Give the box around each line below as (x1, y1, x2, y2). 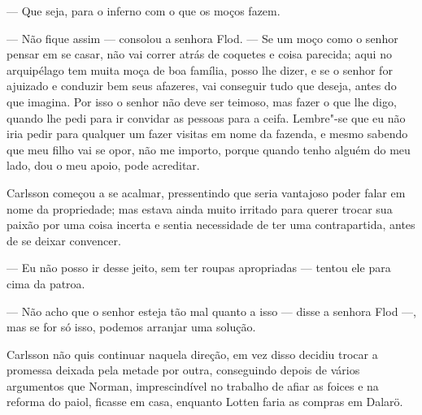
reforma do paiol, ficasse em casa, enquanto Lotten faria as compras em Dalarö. (7, 393, 403, 410)
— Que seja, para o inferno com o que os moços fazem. (7, 2, 281, 19)
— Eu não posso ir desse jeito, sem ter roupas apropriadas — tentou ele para (7, 259, 391, 276)
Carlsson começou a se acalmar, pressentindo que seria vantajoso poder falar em (7, 184, 406, 201)
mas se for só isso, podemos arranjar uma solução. (7, 318, 256, 335)
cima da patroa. (7, 275, 85, 292)
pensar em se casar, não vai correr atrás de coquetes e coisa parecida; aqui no (7, 45, 392, 63)
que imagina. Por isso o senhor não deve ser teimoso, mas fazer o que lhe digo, (7, 93, 397, 110)
